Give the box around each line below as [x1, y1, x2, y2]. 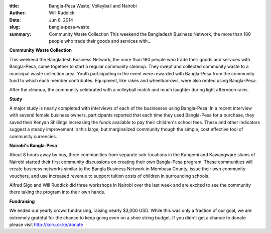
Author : [9, 10, 26, 16]
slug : [9, 24, 20, 30]
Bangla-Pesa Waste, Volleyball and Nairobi [49, 3, 137, 9]
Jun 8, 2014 [49, 17, 73, 23]
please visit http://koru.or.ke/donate [9, 221, 83, 227]
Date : [9, 17, 21, 23]
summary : [9, 31, 32, 37]
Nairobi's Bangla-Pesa [9, 143, 57, 149]
